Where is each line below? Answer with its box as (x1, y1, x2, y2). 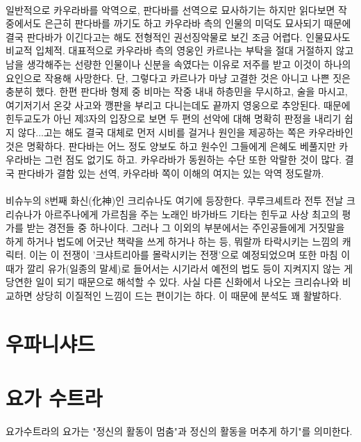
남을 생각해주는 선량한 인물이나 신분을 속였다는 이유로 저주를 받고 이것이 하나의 (6, 56, 351, 71)
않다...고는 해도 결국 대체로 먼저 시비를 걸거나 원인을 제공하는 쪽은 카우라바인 (17, 124, 353, 139)
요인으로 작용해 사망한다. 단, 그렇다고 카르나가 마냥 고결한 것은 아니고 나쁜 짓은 (6, 70, 351, 85)
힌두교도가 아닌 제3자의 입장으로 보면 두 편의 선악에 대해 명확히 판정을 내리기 (6, 111, 342, 126)
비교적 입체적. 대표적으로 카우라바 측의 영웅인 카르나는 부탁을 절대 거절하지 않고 (6, 43, 354, 58)
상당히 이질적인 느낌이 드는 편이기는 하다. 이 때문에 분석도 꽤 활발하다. (35, 288, 342, 303)
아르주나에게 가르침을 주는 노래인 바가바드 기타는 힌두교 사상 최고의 (44, 206, 339, 221)
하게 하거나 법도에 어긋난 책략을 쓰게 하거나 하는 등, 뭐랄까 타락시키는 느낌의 (6, 234, 339, 248)
